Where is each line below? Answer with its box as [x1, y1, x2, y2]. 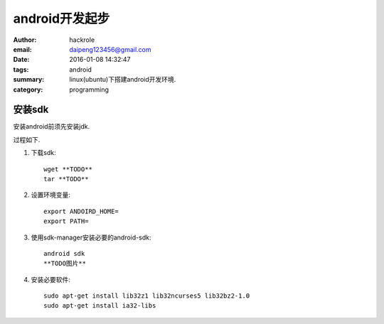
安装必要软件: [31, 275, 71, 283]
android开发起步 [13, 11, 110, 26]
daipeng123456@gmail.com [69, 45, 152, 53]
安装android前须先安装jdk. [13, 122, 90, 131]
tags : [13, 65, 29, 74]
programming [69, 85, 110, 94]
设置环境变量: [31, 190, 71, 199]
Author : [13, 36, 37, 44]
